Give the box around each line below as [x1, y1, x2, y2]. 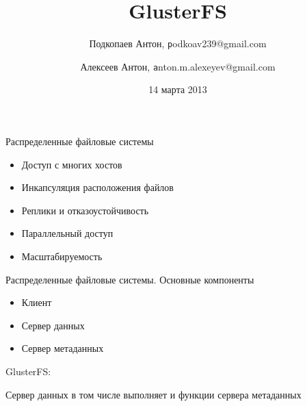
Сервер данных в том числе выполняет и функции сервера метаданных [5, 387, 302, 401]
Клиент [21, 295, 52, 309]
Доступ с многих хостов [21, 157, 122, 171]
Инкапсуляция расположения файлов [21, 180, 174, 194]
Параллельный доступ [21, 226, 114, 240]
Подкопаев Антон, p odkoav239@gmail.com [89, 36, 267, 51]
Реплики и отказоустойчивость [21, 203, 149, 217]
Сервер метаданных [21, 341, 104, 355]
